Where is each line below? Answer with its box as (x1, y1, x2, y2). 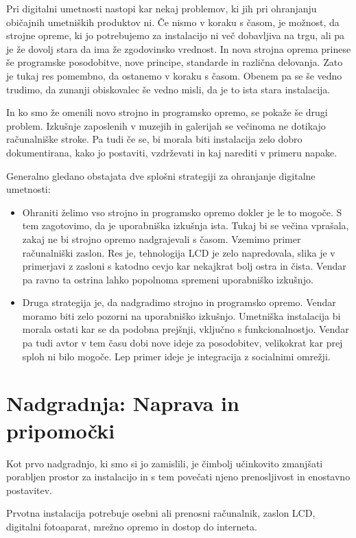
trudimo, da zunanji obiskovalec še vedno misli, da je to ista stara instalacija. (6, 82, 331, 96)
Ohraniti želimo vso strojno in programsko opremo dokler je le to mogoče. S (22, 204, 342, 219)
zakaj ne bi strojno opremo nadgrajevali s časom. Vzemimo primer (22, 231, 301, 246)
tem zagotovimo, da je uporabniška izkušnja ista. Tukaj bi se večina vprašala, (22, 218, 349, 233)
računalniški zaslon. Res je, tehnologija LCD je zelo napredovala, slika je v (22, 245, 335, 259)
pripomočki (6, 416, 115, 444)
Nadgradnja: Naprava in (6, 389, 239, 417)
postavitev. (6, 482, 52, 497)
